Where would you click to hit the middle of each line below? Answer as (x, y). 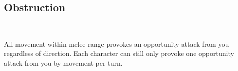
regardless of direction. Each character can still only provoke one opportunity (119, 53)
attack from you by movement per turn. (63, 62)
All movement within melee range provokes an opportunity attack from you (117, 44)
